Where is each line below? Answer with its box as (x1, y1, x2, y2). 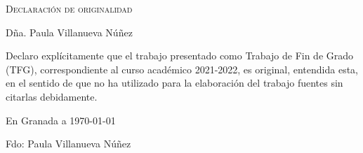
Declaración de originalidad (6, 1, 133, 15)
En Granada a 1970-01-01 (6, 112, 116, 127)
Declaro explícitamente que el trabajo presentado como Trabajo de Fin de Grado (6, 48, 354, 63)
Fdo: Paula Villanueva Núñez (6, 136, 131, 151)
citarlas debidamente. (6, 89, 98, 103)
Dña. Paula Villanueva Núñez (6, 24, 133, 39)
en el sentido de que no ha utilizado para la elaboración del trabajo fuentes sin (6, 75, 343, 90)
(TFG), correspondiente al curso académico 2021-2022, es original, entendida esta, (6, 61, 359, 76)
